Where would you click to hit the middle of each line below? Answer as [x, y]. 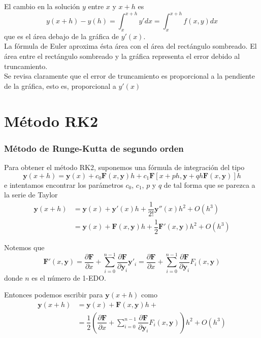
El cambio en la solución [42, 6]
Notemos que [24, 247]
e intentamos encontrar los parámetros [64, 184]
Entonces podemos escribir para [54, 295]
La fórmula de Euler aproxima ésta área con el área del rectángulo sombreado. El [130, 46]
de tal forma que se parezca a [209, 184]
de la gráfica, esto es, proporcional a [60, 86]
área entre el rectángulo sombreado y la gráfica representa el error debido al [122, 56]
